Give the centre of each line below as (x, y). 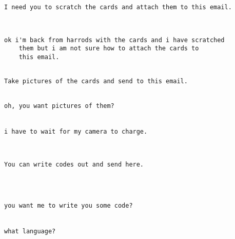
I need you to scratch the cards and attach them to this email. (118, 7)
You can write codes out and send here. (74, 164)
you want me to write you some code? (68, 206)
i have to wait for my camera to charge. (76, 131)
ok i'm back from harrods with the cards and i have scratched (114, 40)
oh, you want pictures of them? (59, 106)
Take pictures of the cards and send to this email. (96, 81)
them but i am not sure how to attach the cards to (109, 49)
